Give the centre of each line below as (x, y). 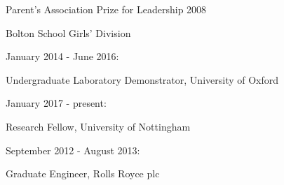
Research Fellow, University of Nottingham (98, 126)
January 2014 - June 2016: (62, 56)
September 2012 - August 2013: (73, 150)
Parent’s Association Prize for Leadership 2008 (106, 9)
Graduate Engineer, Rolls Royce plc (83, 173)
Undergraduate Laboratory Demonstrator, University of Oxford (142, 79)
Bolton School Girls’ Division (68, 32)
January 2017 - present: (56, 103)
